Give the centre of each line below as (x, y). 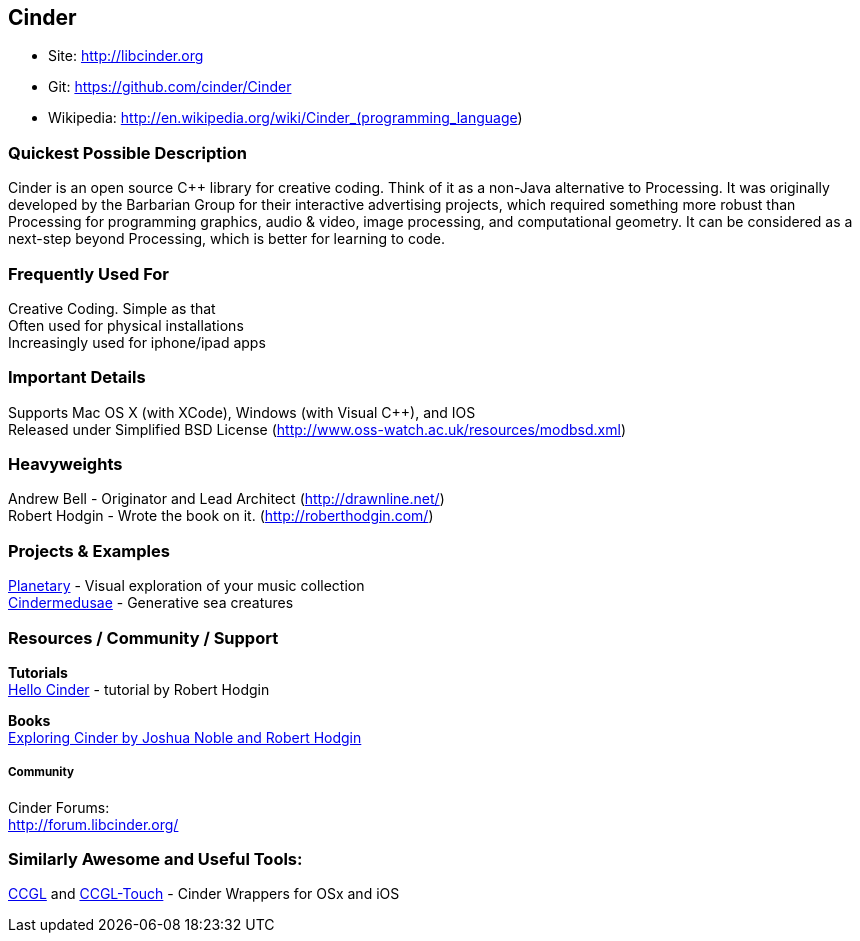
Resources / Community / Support (143, 637)
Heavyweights (65, 464)
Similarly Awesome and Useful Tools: (155, 859)
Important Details (77, 377)
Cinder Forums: (59, 807)
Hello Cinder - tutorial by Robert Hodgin (139, 689)
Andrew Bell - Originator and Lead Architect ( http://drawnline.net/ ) (226, 499)
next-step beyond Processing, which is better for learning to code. (227, 239)
